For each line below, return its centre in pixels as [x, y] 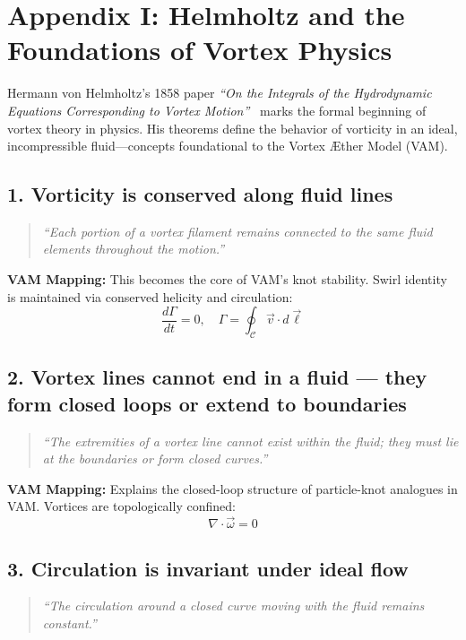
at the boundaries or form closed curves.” [155, 458]
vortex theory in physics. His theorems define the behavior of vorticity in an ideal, [233, 128]
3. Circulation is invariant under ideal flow [208, 568]
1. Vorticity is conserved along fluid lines [200, 194]
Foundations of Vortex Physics [200, 50]
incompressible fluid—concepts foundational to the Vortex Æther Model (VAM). [228, 146]
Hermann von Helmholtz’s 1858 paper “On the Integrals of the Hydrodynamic [220, 93]
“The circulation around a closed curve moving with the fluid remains [233, 605]
